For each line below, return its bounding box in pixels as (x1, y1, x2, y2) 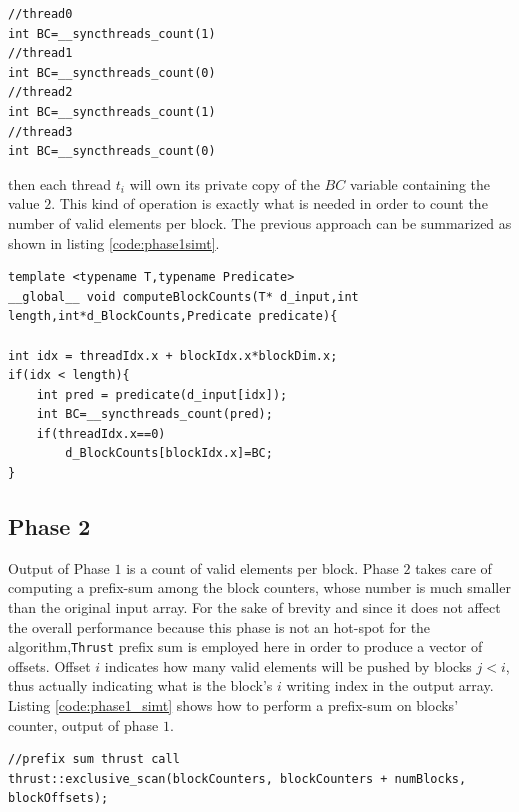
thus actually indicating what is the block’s (8, 675, 273, 696)
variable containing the (349, 173, 490, 194)
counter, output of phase (8, 714, 159, 735)
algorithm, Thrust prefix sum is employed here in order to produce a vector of (8, 636, 483, 657)
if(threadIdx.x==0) (36, 426, 166, 441)
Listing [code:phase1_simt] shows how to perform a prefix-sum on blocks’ (8, 695, 459, 716)
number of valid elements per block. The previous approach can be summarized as (8, 212, 512, 233)
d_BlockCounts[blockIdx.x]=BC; (65, 446, 273, 461)
